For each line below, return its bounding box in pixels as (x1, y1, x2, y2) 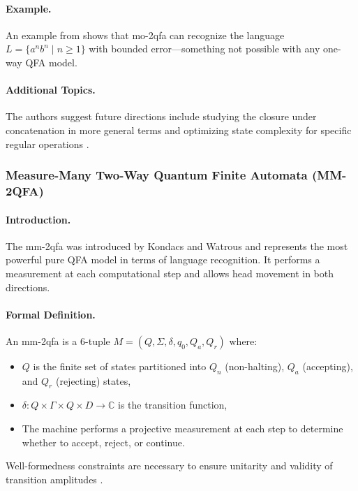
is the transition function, (118, 397, 228, 412)
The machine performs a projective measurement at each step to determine (22, 421, 343, 436)
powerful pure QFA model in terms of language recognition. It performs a (6, 252, 320, 267)
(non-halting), (225, 358, 285, 373)
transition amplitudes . (6, 471, 103, 486)
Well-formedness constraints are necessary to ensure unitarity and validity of (6, 458, 333, 473)
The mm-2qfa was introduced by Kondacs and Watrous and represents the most (6, 238, 348, 253)
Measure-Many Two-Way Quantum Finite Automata (6, 166, 308, 184)
